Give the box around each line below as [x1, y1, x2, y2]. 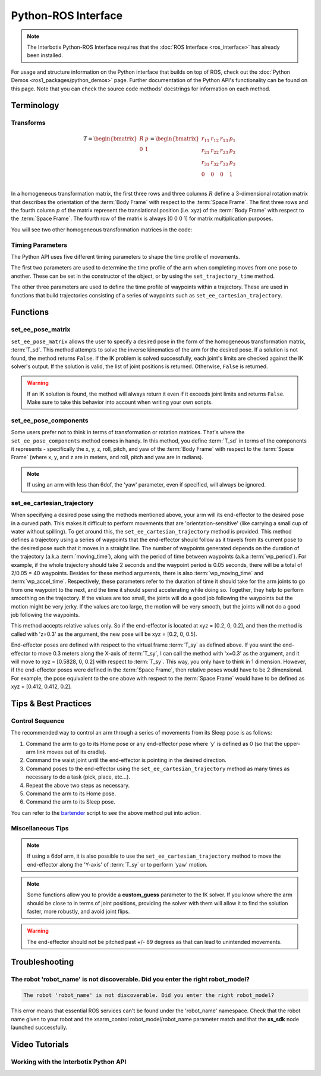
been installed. [27, 52, 64, 59]
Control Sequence [11, 717, 65, 725]
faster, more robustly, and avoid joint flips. [27, 908, 130, 915]
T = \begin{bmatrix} [83, 136, 138, 142]
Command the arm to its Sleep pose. [26, 798, 115, 805]
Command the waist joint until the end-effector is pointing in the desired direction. [26, 757, 227, 764]
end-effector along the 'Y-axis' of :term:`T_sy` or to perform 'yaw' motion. [27, 861, 208, 868]
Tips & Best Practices [11, 698, 92, 708]
